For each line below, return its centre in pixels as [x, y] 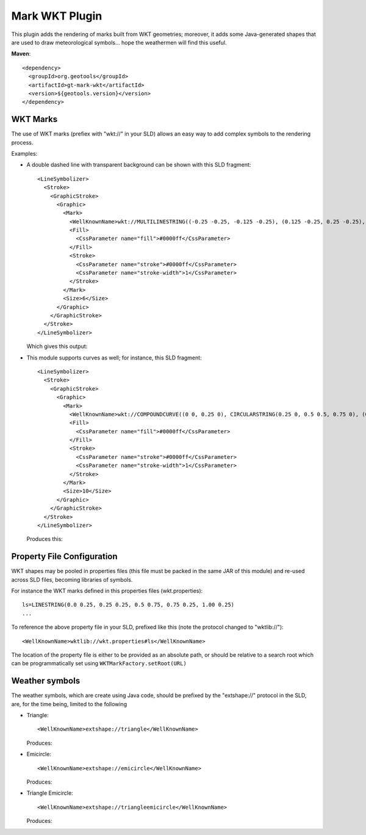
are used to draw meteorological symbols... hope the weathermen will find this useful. [119, 42]
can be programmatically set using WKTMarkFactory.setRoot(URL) [99, 663]
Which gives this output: [57, 346]
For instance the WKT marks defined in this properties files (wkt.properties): [107, 591]
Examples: [24, 153]
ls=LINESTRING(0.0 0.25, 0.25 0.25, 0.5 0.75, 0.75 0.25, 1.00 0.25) [128, 605]
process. [22, 142]
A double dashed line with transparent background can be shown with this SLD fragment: [139, 165]
